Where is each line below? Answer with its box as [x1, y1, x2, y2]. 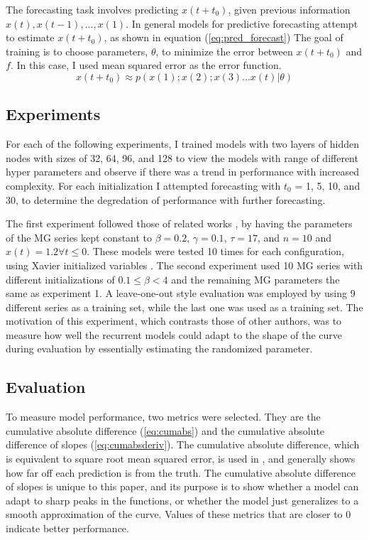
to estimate [6, 30, 55, 45]
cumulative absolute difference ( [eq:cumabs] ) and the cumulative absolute [6, 423, 325, 438]
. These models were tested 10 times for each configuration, [87, 244, 344, 259]
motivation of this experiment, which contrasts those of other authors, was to [6, 313, 342, 328]
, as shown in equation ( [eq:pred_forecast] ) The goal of [104, 30, 343, 45]
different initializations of [6, 271, 115, 286]
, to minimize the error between [155, 43, 293, 58]
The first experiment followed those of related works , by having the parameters [6, 216, 353, 231]
